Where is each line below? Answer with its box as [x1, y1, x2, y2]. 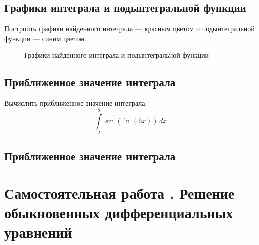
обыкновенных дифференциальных [4, 202, 233, 223]
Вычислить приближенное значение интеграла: [4, 98, 147, 108]
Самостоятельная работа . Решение [4, 182, 235, 203]
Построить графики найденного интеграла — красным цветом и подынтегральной [4, 23, 255, 34]
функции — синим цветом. [4, 33, 86, 43]
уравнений [4, 222, 72, 242]
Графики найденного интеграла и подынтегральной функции [24, 50, 209, 60]
